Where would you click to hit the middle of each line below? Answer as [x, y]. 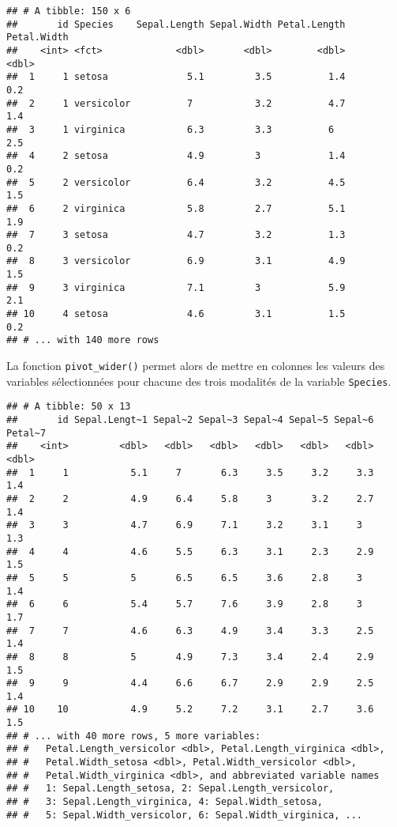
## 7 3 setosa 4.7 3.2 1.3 [176, 235]
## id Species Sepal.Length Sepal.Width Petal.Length [176, 24]
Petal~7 [26, 433]
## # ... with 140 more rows [83, 340]
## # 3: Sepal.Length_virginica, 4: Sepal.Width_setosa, [165, 802]
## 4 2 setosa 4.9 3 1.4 [176, 156]
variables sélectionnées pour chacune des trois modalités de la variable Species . [199, 381]
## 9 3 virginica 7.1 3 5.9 [176, 287]
